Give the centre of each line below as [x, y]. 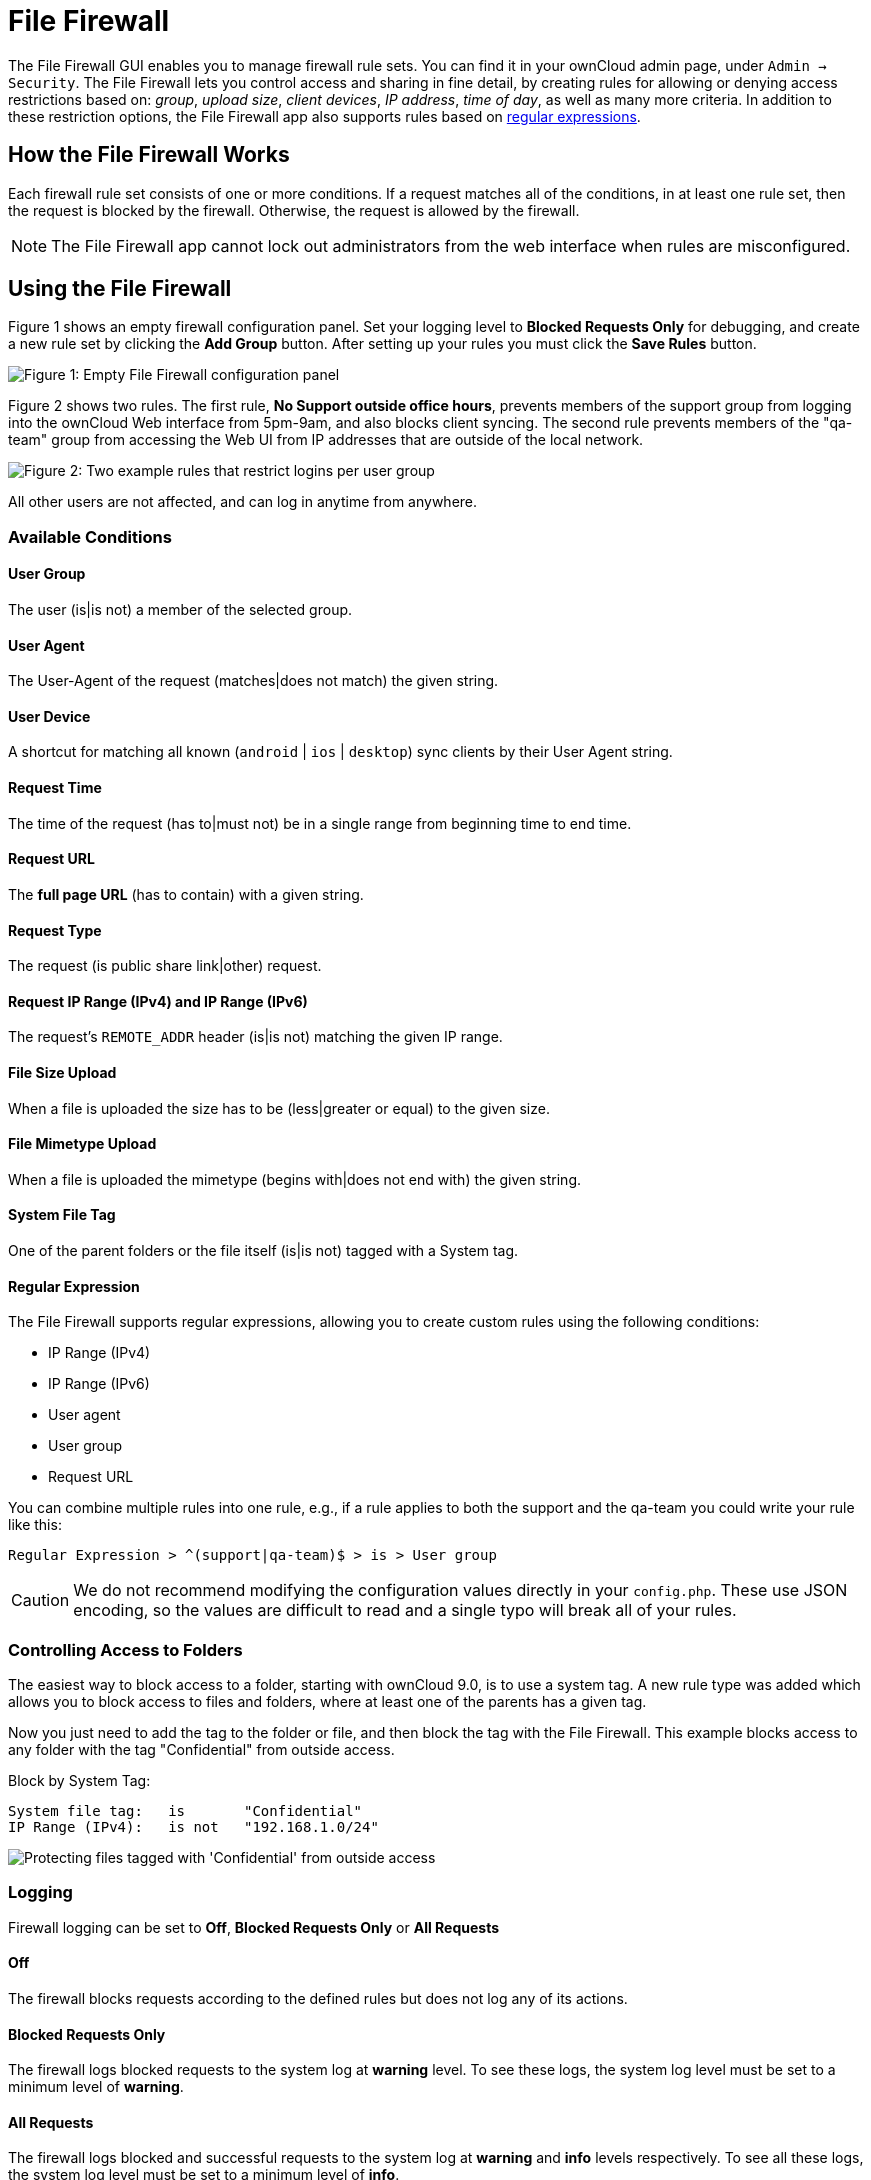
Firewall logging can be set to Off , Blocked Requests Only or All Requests [254, 1927]
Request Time [55, 788]
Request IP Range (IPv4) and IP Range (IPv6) [158, 1001]
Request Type [55, 930]
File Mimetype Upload [82, 1144]
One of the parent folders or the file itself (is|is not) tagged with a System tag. [263, 1250]
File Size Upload [62, 1072]
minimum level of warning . [96, 2087]
